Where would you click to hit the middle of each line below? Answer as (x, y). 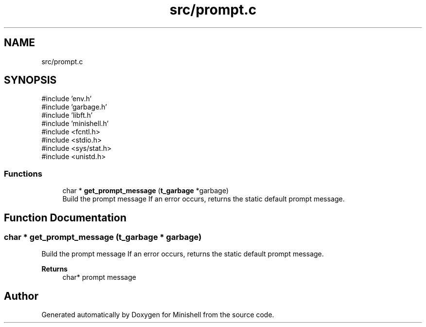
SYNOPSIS (30, 80)
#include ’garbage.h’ (74, 107)
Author (21, 296)
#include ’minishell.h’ (75, 124)
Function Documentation (65, 218)
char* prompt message (99, 277)
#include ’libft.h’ (67, 115)
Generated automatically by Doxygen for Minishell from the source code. (158, 315)
